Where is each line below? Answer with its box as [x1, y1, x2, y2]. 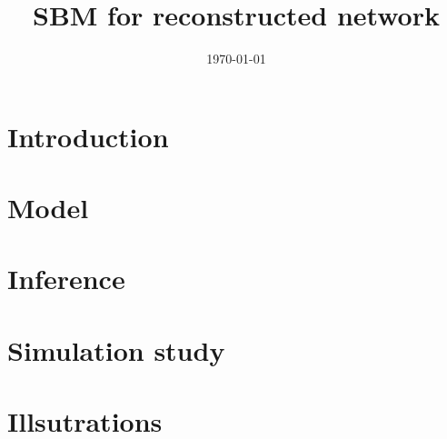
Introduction [7, 117, 169, 155]
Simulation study [7, 331, 225, 368]
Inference [7, 260, 125, 297]
